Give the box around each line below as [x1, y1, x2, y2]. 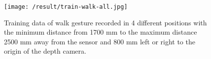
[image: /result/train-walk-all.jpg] [4, 3, 128, 10]
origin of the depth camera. [4, 46, 86, 56]
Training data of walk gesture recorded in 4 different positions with [4, 17, 207, 27]
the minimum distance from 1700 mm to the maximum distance [4, 27, 197, 37]
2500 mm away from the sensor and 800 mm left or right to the [4, 36, 195, 46]
